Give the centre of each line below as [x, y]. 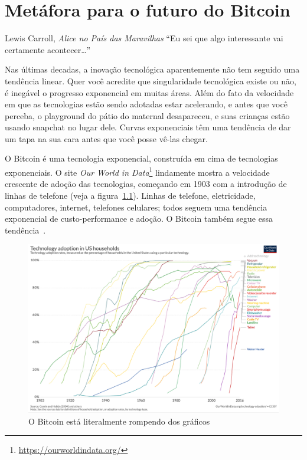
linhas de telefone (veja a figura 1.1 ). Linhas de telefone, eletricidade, [130, 195]
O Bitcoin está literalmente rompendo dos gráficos [119, 421]
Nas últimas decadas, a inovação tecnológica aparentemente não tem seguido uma [152, 69]
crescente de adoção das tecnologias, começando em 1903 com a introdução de [146, 184]
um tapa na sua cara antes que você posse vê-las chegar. [106, 138]
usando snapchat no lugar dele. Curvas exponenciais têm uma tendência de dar [148, 127]
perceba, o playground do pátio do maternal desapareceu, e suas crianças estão [147, 115]
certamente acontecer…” [48, 49]
